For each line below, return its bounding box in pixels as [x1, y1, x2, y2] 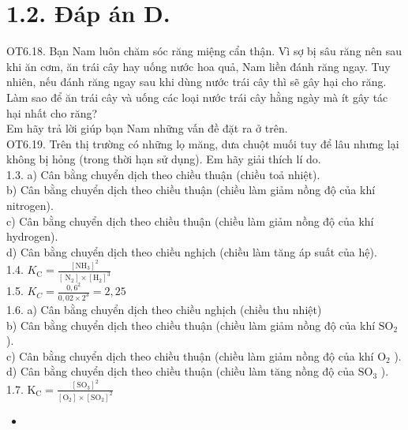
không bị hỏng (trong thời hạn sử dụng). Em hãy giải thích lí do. [6, 151, 321, 167]
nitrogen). [6, 197, 54, 214]
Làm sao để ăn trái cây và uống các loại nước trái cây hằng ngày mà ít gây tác [6, 88, 388, 105]
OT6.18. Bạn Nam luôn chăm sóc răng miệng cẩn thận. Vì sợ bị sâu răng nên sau [6, 43, 402, 59]
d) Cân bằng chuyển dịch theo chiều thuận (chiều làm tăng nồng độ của [6, 363, 355, 380]
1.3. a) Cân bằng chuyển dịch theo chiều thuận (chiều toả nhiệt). [6, 166, 320, 182]
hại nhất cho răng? [6, 104, 98, 121]
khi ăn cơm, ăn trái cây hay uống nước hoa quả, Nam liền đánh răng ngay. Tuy [6, 58, 391, 74]
